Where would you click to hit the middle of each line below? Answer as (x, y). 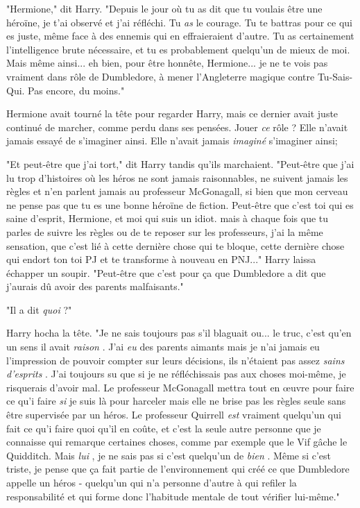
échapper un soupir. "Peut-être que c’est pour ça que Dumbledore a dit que (166, 272)
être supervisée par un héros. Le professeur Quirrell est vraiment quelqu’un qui (174, 415)
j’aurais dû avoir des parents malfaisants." (95, 286)
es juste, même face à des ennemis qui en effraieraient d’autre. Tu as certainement (180, 36)
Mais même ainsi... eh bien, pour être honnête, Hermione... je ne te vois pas (167, 63)
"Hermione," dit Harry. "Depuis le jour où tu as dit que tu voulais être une (164, 8)
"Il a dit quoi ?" (39, 309)
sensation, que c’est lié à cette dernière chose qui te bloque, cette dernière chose (175, 245)
